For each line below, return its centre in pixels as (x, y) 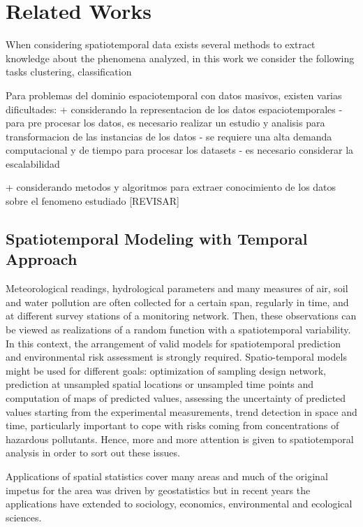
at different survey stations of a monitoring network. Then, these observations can (181, 316)
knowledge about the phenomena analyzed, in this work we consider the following (180, 58)
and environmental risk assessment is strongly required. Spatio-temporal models (176, 357)
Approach (42, 259)
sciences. (24, 517)
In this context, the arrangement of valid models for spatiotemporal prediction (173, 343)
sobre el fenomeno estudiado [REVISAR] (92, 201)
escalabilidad (33, 163)
